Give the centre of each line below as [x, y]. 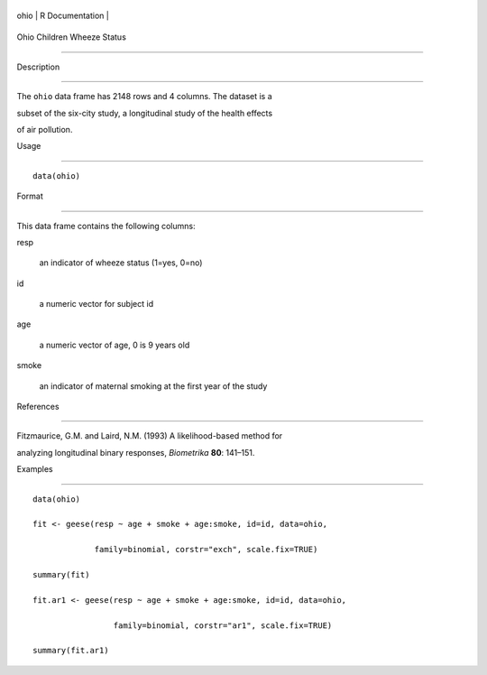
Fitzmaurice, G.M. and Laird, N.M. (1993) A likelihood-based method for [150, 436]
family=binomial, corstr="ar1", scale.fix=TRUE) [223, 625]
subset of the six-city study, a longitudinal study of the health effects [145, 113]
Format [30, 196]
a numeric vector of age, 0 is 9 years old [115, 345]
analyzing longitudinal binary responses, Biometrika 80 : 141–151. [136, 452]
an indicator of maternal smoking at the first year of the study [153, 386]
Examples [35, 469]
